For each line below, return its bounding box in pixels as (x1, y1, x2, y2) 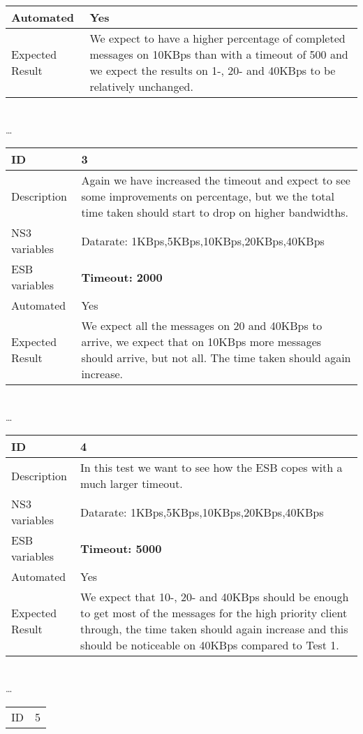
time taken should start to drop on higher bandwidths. (81, 204, 349, 221)
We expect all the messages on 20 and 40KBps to (81, 317, 323, 334)
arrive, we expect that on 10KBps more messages (81, 333, 322, 350)
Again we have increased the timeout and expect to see (81, 172, 350, 189)
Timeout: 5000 (80, 540, 162, 556)
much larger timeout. (80, 475, 183, 492)
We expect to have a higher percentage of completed (89, 30, 346, 46)
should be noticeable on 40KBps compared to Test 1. (80, 637, 339, 654)
